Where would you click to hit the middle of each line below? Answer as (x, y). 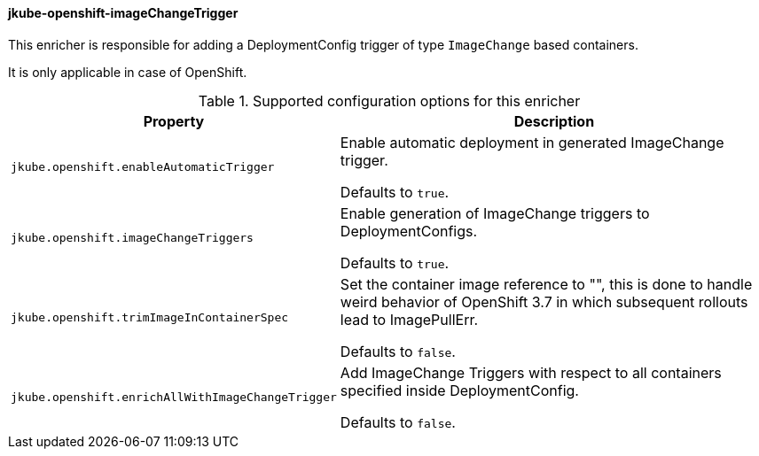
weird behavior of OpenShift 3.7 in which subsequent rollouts (544, 301)
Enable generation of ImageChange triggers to (495, 213)
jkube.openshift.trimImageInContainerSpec (150, 318)
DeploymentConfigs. (409, 231)
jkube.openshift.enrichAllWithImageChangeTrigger (174, 398)
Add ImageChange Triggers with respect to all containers (531, 372)
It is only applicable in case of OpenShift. (128, 72)
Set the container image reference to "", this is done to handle (546, 284)
